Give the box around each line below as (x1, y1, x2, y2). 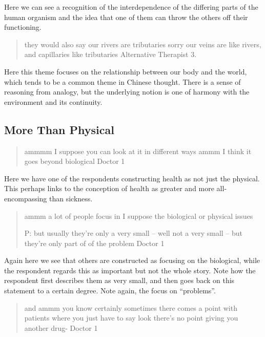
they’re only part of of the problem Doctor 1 (24, 237, 165, 248)
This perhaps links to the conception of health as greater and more (4, 183, 214, 194)
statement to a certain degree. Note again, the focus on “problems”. (4, 285, 216, 296)
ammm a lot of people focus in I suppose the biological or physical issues (24, 210, 253, 221)
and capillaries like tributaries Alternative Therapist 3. (24, 49, 197, 60)
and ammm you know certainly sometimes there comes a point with (24, 302, 237, 313)
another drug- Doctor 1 (24, 322, 98, 333)
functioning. (4, 22, 42, 32)
